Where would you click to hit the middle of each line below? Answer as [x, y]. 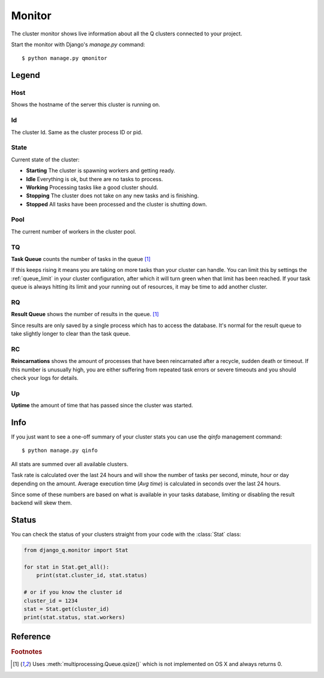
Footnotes [27, 652]
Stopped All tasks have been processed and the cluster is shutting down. [117, 204]
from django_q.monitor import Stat [76, 550]
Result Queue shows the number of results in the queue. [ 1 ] [85, 314]
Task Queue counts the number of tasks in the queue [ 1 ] [81, 259]
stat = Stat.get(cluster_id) [67, 609]
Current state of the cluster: [45, 160]
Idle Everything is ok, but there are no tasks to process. [94, 179]
